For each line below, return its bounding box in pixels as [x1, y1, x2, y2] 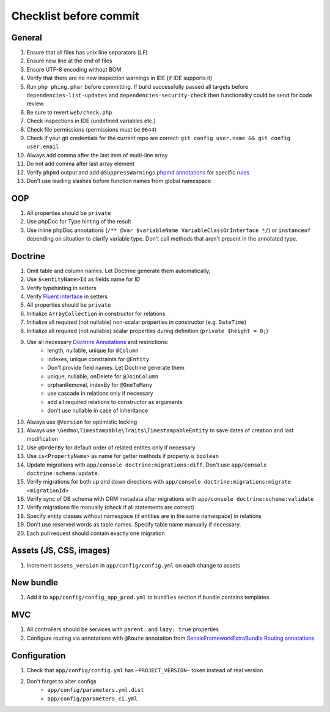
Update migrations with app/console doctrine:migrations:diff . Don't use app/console [26, 461, 267, 468]
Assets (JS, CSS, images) [11, 545, 110, 556]
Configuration [11, 650, 66, 661]
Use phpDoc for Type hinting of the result [26, 218, 131, 225]
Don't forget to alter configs [26, 678, 97, 685]
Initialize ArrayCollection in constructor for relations [26, 310, 166, 317]
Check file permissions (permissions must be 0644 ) [26, 126, 157, 133]
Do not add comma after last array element [26, 160, 134, 168]
